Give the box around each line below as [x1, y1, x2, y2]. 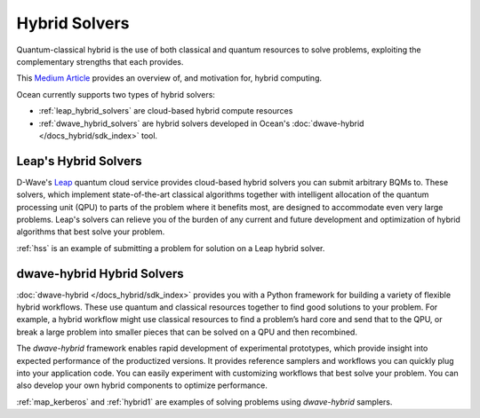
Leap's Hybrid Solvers [16, 154, 142, 169]
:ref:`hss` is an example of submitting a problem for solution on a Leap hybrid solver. [16, 242, 325, 253]
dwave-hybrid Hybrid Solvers [16, 266, 184, 281]
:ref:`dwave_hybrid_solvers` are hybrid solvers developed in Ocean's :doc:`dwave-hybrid [38, 118, 364, 129]
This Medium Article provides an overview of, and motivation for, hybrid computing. [16, 73, 323, 83]
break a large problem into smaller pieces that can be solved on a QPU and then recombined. [16, 327, 357, 337]
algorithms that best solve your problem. [16, 226, 165, 237]
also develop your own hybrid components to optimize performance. [16, 380, 268, 390]
